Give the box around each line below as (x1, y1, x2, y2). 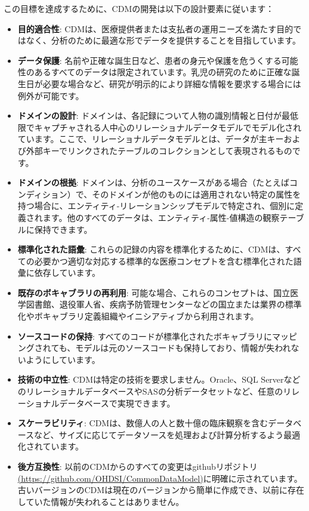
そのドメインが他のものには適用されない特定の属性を (92, 187, 301, 200)
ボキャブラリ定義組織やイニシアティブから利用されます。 (34, 310, 259, 322)
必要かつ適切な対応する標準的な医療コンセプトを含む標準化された (34, 254, 293, 267)
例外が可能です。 (17, 89, 84, 101)
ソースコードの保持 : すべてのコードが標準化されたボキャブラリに (17, 330, 273, 342)
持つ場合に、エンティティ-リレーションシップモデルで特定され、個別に (17, 199, 295, 212)
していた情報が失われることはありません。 (17, 495, 184, 507)
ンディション (17, 187, 67, 200)
